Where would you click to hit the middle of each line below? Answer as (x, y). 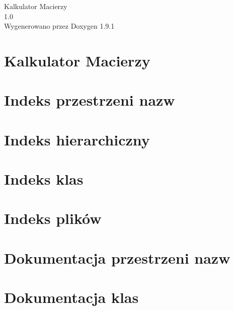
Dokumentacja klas (71, 297)
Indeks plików (53, 218)
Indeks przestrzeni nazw (90, 100)
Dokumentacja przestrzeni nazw (117, 257)
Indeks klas (44, 179)
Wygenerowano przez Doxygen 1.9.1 (59, 26)
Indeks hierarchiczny (77, 139)
